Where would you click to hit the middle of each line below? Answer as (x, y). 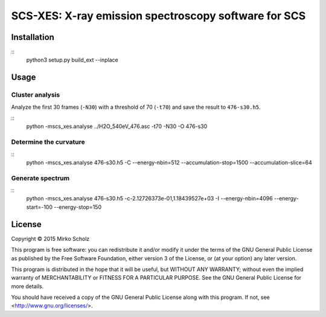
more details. (27, 286)
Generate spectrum (40, 178)
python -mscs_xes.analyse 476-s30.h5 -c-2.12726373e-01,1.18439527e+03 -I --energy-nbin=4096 (149, 199)
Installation (33, 37)
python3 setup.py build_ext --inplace (72, 60)
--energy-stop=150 (78, 207)
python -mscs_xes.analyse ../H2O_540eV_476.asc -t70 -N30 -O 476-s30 (117, 126)
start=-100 (40, 207)
